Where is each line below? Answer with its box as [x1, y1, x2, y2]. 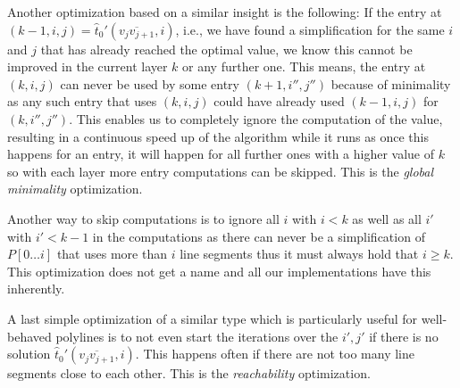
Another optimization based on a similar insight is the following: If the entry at [7, 3, 442, 21]
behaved [7, 326, 52, 345]
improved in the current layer [7, 57, 168, 76]
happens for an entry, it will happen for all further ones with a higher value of [7, 144, 435, 163]
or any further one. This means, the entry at [182, 57, 426, 76]
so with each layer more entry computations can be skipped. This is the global [7, 161, 434, 180]
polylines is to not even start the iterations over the [55, 326, 339, 345]
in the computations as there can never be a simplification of [92, 227, 425, 245]
